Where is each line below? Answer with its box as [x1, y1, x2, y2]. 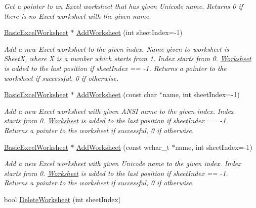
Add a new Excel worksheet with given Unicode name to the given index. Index [4, 158, 241, 169]
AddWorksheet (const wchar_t [76, 141, 170, 152]
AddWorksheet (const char [76, 89, 157, 100]
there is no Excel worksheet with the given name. [4, 10, 151, 21]
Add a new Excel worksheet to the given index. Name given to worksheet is [4, 43, 229, 54]
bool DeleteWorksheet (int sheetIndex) [4, 194, 121, 204]
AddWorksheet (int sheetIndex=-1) [76, 27, 183, 37]
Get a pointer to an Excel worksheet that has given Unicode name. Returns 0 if [4, 1, 243, 11]
